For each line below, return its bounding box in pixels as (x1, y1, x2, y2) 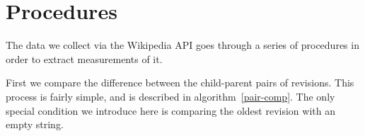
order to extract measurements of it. (6, 51, 163, 66)
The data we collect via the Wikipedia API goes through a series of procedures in (6, 38, 359, 52)
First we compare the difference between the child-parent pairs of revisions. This (6, 75, 354, 90)
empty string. (6, 117, 64, 132)
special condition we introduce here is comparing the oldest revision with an (6, 103, 335, 118)
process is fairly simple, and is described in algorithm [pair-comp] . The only (6, 89, 335, 103)
